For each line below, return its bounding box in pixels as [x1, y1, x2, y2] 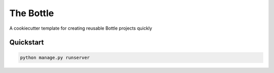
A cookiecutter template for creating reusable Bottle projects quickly [9, 25, 152, 31]
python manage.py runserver [20, 54, 90, 60]
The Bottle [9, 8, 54, 19]
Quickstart [9, 38, 44, 47]
